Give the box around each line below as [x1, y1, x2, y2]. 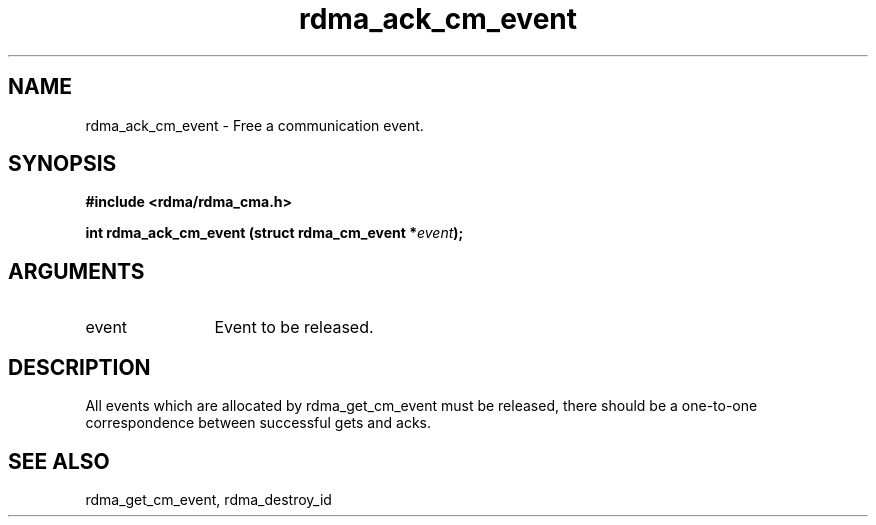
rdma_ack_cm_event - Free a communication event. [85, 116, 424, 134]
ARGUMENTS [8, 258, 145, 284]
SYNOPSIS [8, 151, 117, 177]
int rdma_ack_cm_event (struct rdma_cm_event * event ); [85, 224, 464, 242]
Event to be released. [214, 317, 374, 338]
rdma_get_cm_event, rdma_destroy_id [85, 490, 332, 508]
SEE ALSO [8, 448, 110, 474]
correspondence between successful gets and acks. [85, 414, 431, 432]
